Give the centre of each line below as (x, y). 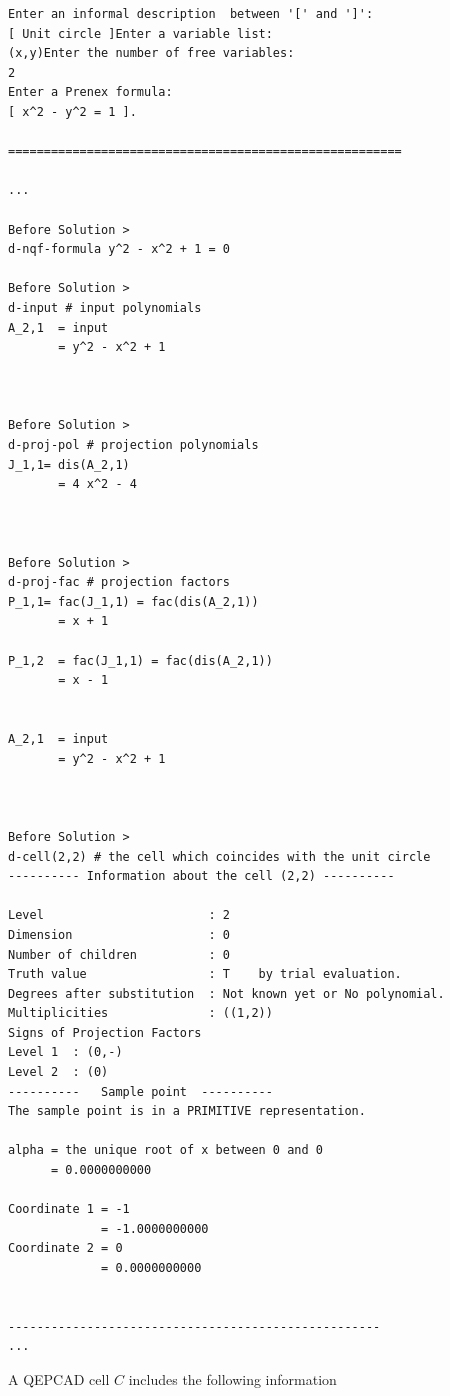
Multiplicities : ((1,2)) (140, 1013)
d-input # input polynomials (105, 307)
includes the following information (232, 1378)
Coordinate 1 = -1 (69, 1209)
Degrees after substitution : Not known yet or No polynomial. (226, 993)
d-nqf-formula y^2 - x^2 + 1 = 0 (119, 249)
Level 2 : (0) (58, 1072)
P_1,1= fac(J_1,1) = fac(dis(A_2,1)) (133, 601)
